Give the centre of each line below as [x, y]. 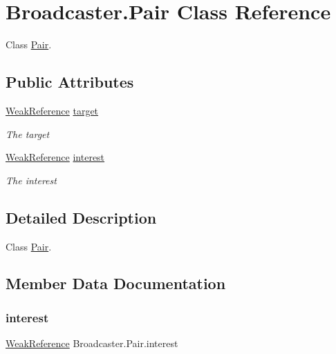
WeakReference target [52, 110]
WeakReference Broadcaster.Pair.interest [92, 343]
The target [28, 134]
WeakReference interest [55, 157]
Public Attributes [70, 82]
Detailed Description [81, 217]
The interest [31, 180]
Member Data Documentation [116, 283]
